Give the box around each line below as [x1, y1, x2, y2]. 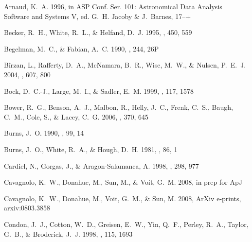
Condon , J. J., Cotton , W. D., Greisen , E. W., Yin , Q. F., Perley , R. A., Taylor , [4, 219, 249, 229]
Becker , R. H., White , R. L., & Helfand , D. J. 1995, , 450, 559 [4, 27, 192, 37]
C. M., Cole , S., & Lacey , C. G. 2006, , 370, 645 [4, 111, 149, 121]
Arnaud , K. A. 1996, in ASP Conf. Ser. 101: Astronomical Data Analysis [4, 1, 222, 11]
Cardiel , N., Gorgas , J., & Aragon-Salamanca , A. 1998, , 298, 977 [4, 160, 199, 171]
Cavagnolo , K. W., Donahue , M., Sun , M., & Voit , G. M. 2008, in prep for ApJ [4, 177, 242, 187]
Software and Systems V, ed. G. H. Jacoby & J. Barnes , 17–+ [4, 11, 191, 21]
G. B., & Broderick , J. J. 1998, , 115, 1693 [4, 228, 133, 239]
